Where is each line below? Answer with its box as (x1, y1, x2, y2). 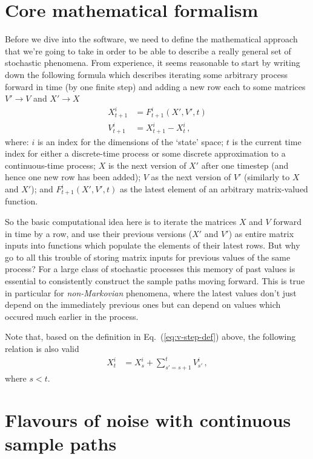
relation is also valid (5, 342, 79, 355)
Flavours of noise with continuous (5, 407, 291, 432)
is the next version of (108, 158, 186, 171)
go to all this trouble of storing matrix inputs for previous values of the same (5, 250, 291, 263)
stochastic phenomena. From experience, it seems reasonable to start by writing (5, 56, 300, 69)
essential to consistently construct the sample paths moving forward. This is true (5, 275, 305, 287)
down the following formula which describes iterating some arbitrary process (5, 68, 288, 80)
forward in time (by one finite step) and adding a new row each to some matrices (5, 80, 306, 93)
